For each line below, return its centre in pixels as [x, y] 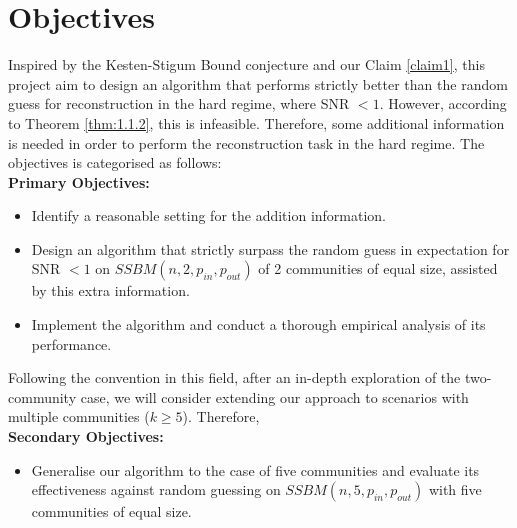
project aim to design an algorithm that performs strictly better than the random [258, 83]
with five [455, 489]
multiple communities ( [79, 416]
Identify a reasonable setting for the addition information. [209, 215]
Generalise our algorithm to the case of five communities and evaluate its [255, 469]
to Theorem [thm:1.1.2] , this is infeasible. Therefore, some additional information [256, 122]
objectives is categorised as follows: [115, 162]
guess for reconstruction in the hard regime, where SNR [179, 103]
